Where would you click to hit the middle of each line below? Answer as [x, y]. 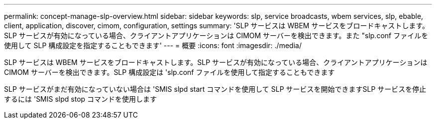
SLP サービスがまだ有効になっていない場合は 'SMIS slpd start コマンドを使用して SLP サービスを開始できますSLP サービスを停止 [215, 89]
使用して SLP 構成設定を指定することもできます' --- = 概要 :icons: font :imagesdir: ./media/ [153, 45]
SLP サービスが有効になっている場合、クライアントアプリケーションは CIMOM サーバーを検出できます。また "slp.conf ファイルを [216, 35]
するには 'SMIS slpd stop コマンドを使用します [81, 99]
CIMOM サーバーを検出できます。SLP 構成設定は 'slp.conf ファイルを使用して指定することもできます [169, 72]
